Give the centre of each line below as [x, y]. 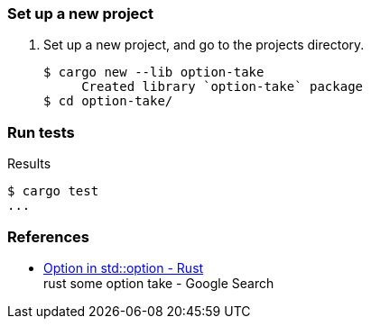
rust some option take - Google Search [159, 283]
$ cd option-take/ [108, 101]
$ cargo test [53, 191]
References [48, 236]
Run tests [41, 132]
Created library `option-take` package [223, 87]
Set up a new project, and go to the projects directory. [204, 45]
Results [29, 164]
